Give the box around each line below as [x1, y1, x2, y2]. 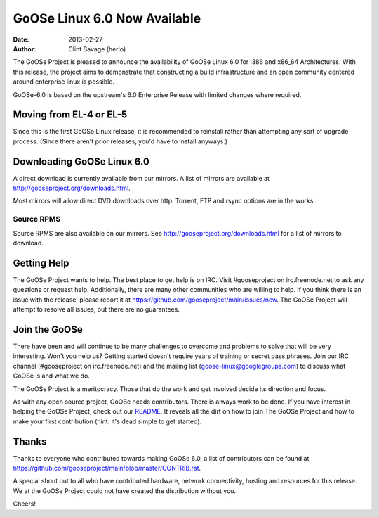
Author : [13, 44, 36, 53]
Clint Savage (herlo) [68, 44, 126, 53]
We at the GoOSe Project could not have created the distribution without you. [13, 486, 237, 495]
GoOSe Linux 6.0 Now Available [13, 11, 201, 26]
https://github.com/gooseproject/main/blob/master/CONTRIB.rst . [13, 464, 201, 473]
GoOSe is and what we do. [13, 371, 91, 380]
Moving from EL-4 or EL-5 [13, 109, 128, 121]
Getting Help [13, 257, 69, 269]
